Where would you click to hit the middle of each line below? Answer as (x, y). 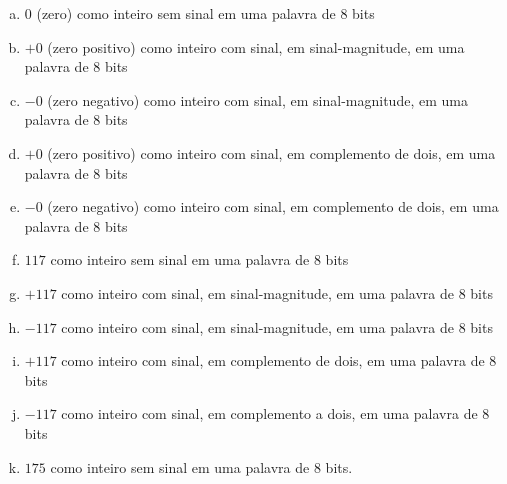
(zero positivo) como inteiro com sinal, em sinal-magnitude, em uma (256, 46)
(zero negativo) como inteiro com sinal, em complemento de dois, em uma (273, 206)
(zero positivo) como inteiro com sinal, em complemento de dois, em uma (271, 152)
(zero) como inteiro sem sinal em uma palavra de (186, 13)
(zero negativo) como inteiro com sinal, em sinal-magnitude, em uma (257, 99)
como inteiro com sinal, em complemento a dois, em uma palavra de (269, 413)
